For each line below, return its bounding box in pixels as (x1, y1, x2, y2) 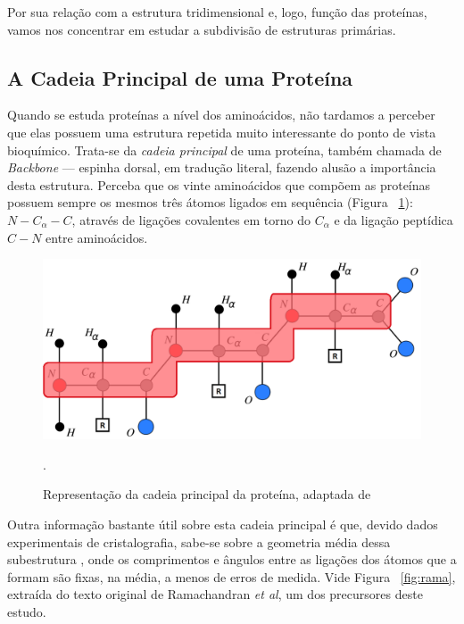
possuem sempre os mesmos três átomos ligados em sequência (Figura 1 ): (7, 193, 413, 212)
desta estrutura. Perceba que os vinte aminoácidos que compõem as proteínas (7, 175, 431, 194)
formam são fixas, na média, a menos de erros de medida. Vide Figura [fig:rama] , (7, 567, 456, 586)
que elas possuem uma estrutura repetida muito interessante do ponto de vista (7, 122, 436, 141)
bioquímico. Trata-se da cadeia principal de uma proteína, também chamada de (7, 140, 442, 159)
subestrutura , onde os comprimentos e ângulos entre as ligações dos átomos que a (7, 550, 457, 569)
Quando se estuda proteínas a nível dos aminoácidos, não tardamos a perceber (7, 105, 435, 124)
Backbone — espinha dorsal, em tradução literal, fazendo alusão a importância (7, 158, 436, 177)
